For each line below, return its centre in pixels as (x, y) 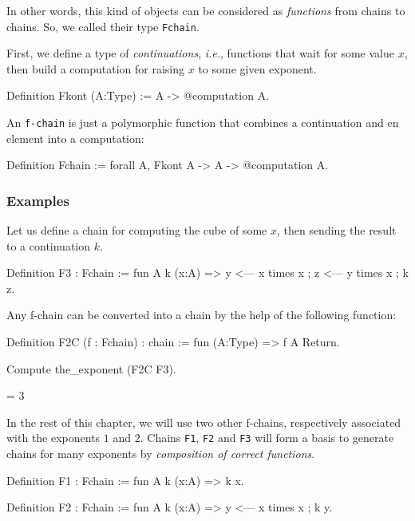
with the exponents (53, 438)
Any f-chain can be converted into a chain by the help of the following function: (202, 315)
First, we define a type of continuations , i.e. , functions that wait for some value (200, 53)
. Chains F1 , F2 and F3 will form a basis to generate (267, 438)
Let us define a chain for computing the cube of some (137, 230)
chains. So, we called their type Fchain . (103, 26)
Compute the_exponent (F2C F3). (91, 368)
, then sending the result (336, 230)
